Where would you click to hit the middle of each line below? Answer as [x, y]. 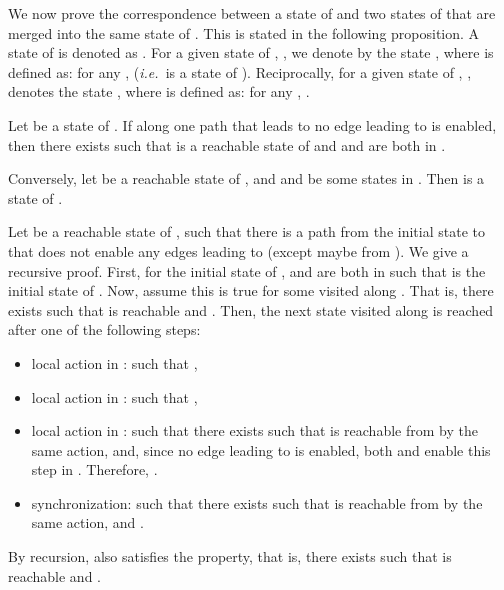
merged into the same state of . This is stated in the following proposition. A [244, 32]
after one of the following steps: [104, 329]
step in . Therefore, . [94, 469]
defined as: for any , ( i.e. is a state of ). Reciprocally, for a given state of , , [240, 71]
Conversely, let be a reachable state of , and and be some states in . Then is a [246, 178]
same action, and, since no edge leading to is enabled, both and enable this [261, 449]
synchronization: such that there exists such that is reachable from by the [257, 502]
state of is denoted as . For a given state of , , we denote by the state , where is [251, 52]
